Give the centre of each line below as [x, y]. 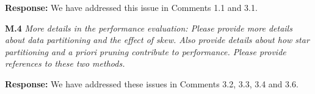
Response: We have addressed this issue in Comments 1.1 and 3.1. [131, 7]
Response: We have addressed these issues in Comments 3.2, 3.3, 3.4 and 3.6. [152, 83]
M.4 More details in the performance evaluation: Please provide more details [149, 28]
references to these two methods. [65, 63]
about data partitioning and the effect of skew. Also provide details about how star [157, 40]
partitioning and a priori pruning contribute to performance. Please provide [146, 51]
